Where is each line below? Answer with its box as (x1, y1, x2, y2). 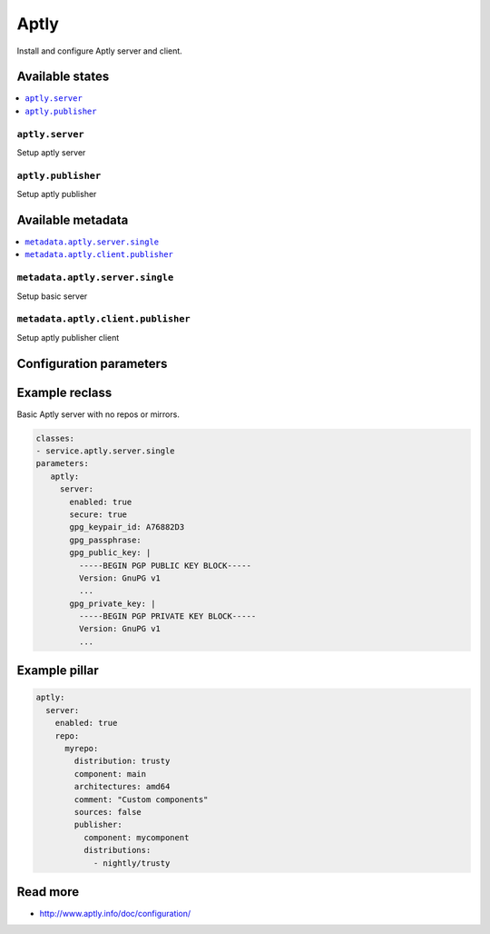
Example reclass (16, 384, 113, 400)
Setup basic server (16, 291, 88, 302)
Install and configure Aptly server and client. (16, 45, 183, 56)
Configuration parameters (16, 355, 168, 372)
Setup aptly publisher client (16, 332, 120, 343)
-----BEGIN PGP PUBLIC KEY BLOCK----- (78, 560, 251, 571)
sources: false (73, 807, 142, 817)
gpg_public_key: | (69, 548, 152, 558)
